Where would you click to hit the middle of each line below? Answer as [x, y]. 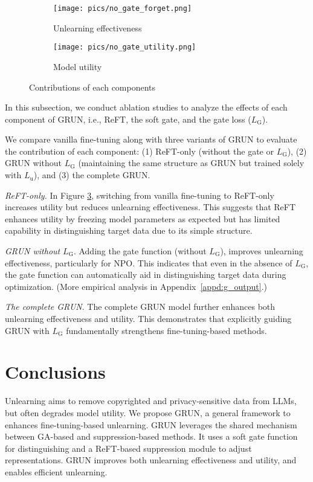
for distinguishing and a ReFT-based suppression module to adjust [128, 448]
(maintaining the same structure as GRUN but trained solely [191, 163]
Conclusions [55, 372]
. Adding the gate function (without [140, 251]
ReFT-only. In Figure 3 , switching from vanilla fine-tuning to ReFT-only [140, 195]
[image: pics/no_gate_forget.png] [123, 8]
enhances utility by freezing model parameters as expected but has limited [143, 218]
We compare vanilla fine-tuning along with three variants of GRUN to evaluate [151, 139]
